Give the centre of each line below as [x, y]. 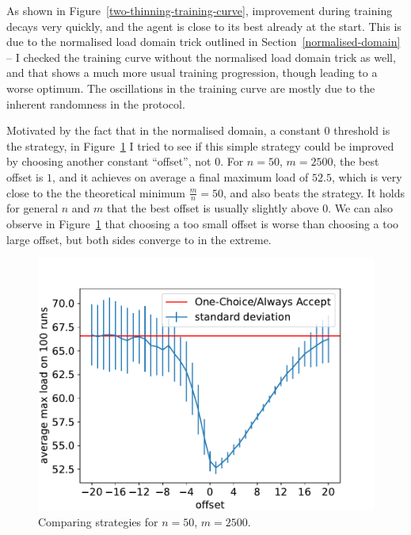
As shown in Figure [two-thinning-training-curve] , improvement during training [200, 10]
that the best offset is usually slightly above [213, 208]
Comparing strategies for [98, 521]
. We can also [360, 208]
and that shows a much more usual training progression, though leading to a [192, 73]
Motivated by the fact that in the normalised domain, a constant [164, 130]
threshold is [362, 130]
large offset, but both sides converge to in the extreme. [139, 239]
